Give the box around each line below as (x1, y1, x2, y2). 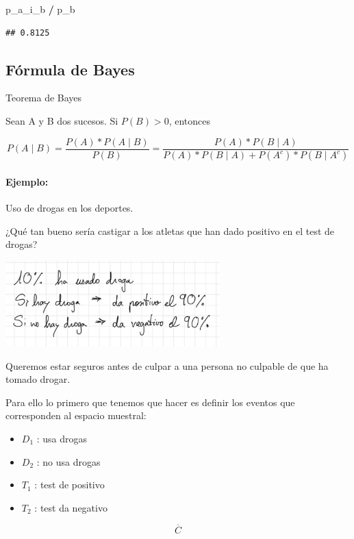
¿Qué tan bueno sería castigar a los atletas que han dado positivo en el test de (5, 223, 335, 238)
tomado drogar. (5, 372, 71, 386)
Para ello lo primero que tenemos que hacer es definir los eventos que (5, 394, 295, 409)
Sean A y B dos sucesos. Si (5, 113, 118, 127)
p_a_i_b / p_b (5, 2, 75, 16)
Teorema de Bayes (5, 90, 82, 105)
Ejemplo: (5, 175, 49, 189)
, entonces (168, 113, 210, 127)
